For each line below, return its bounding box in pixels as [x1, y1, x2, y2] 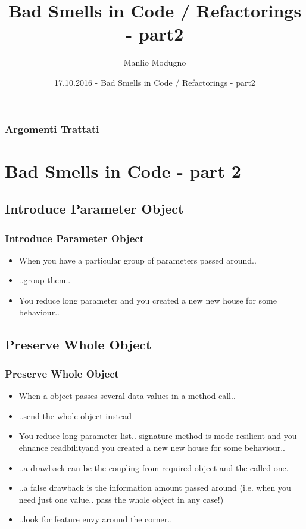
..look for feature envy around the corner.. [18, 513, 173, 525]
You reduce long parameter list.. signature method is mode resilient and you [18, 429, 297, 442]
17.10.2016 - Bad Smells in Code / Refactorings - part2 [54, 76, 255, 88]
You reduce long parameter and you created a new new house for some [18, 293, 277, 306]
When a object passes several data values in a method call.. [18, 389, 236, 402]
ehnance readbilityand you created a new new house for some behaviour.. [18, 441, 285, 453]
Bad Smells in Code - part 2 [5, 158, 241, 182]
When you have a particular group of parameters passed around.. [18, 253, 257, 266]
